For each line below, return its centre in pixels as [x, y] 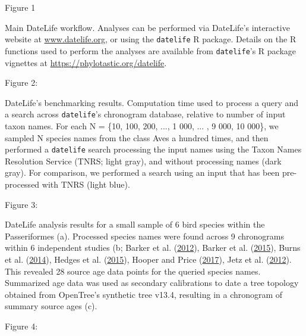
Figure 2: [21, 83]
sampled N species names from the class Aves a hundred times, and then [137, 137]
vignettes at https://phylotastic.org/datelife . [86, 62]
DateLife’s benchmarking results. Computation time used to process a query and [152, 102]
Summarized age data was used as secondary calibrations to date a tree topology [152, 283]
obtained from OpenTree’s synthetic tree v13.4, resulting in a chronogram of [144, 294]
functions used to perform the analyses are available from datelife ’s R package [151, 50]
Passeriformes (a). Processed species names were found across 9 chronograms [145, 236]
